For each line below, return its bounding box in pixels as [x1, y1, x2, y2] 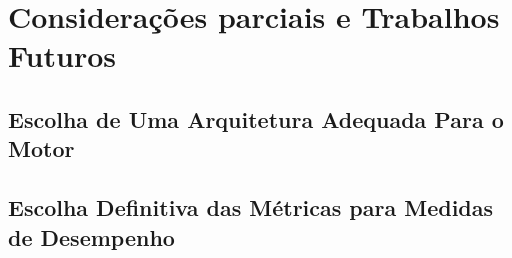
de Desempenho [8, 221, 175, 252]
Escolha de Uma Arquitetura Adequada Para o [8, 103, 504, 134]
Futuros [8, 35, 116, 76]
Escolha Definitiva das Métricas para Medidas [8, 192, 494, 223]
